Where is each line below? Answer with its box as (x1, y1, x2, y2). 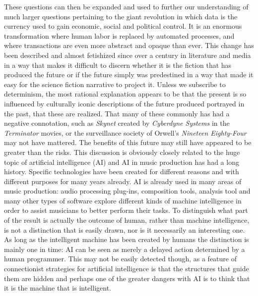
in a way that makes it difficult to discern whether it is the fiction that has (4, 59, 232, 70)
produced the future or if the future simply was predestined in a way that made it (4, 69, 254, 80)
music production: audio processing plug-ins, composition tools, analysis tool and (4, 186, 251, 196)
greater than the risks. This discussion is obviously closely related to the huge (4, 147, 240, 157)
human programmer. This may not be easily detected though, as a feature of (4, 253, 237, 264)
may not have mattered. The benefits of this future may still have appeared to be (4, 137, 252, 148)
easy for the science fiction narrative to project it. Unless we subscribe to (4, 79, 226, 89)
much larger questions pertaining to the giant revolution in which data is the (4, 11, 238, 21)
